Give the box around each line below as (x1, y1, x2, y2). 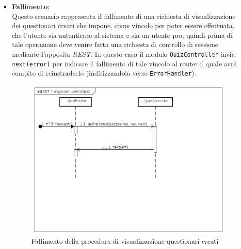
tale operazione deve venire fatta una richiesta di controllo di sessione (12, 39, 218, 49)
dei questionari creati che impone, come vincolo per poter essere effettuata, (12, 20, 235, 31)
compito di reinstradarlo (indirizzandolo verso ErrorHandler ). (12, 68, 196, 78)
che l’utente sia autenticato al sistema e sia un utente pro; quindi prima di (12, 30, 233, 40)
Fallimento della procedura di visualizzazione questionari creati (31, 236, 219, 246)
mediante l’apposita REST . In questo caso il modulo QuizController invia (12, 48, 235, 59)
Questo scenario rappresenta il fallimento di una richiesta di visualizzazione (12, 11, 236, 21)
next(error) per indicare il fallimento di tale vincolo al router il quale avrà (12, 58, 237, 68)
